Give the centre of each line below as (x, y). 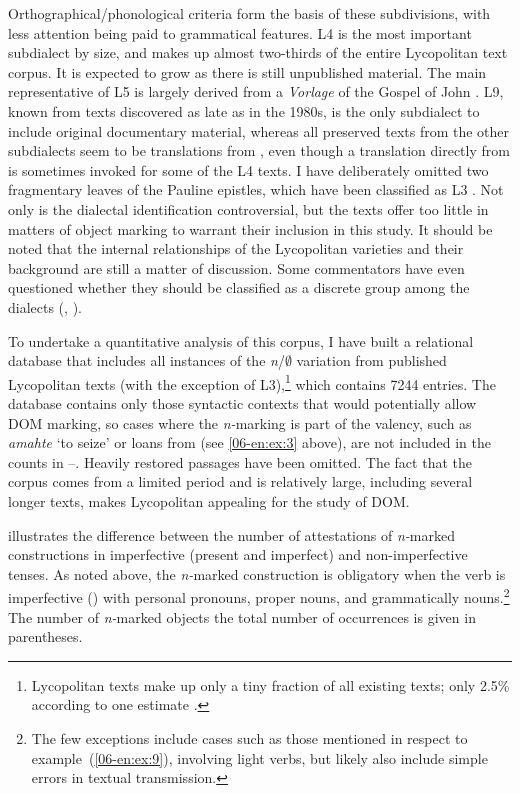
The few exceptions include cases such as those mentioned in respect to (249, 737)
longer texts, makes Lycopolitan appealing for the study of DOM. (209, 500)
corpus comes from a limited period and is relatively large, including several (240, 481)
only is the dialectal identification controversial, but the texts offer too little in (248, 208)
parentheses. (45, 636)
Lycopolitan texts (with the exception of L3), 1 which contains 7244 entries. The (252, 382)
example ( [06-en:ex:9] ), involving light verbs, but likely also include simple (259, 757)
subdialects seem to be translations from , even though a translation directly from (259, 150)
